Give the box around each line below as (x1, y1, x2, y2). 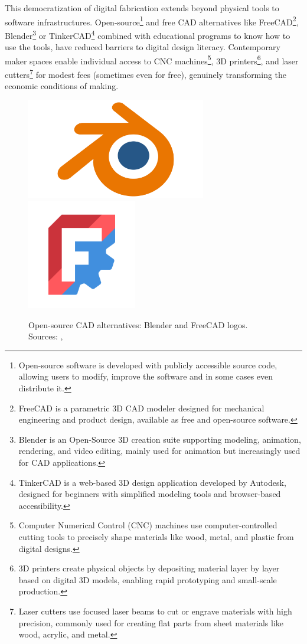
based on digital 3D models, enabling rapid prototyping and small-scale (18, 573, 277, 586)
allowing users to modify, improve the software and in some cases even (18, 370, 273, 383)
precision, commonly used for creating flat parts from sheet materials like (18, 616, 284, 629)
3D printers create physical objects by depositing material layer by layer (18, 562, 280, 574)
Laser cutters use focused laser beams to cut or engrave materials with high (18, 604, 292, 617)
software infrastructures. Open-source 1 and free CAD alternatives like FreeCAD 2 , (5, 14, 299, 28)
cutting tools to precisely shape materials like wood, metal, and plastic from (18, 530, 294, 542)
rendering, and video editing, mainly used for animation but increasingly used (18, 444, 301, 457)
